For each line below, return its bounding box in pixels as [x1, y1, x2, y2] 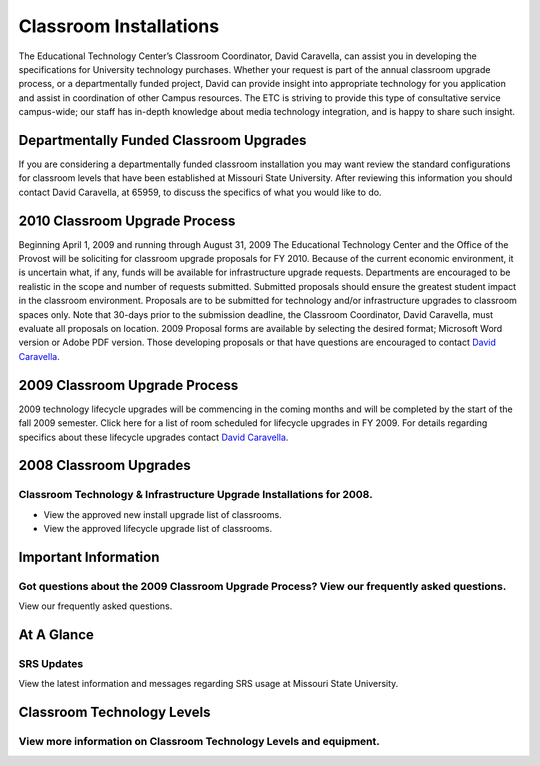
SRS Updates [18, 657, 84, 670]
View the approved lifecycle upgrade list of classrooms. [43, 523, 273, 535]
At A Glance [18, 626, 95, 644]
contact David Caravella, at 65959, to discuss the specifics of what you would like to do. [18, 186, 382, 198]
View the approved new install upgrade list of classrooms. [43, 508, 282, 520]
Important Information [18, 548, 160, 565]
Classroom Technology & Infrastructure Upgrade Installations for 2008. [18, 488, 374, 502]
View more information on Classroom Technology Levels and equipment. [18, 735, 380, 749]
